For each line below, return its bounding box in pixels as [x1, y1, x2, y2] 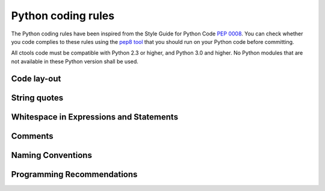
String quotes [11, 92, 64, 103]
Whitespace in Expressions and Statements [11, 112, 179, 122]
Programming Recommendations [11, 169, 138, 180]
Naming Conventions [11, 150, 93, 160]
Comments [11, 131, 54, 141]
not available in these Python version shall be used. [11, 58, 138, 65]
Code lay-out [11, 73, 61, 83]
